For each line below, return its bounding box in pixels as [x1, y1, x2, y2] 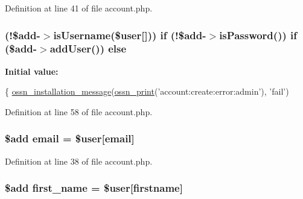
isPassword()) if [219, 27, 297, 42]
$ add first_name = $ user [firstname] [5, 180, 183, 195]
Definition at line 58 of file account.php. [5, 105, 153, 118]
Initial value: [5, 65, 59, 77]
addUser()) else [49, 41, 127, 56]
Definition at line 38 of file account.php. [5, 154, 153, 167]
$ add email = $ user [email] [5, 131, 135, 146]
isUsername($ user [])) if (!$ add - [53, 27, 206, 42]
